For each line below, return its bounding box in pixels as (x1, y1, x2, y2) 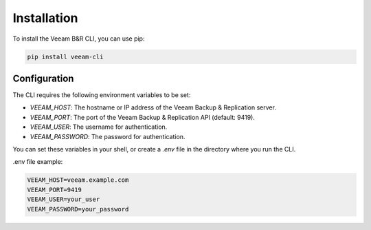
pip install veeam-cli (27, 52, 104, 61)
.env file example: (12, 158, 63, 166)
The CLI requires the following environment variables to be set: (12, 91, 191, 99)
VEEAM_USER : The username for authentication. (30, 123, 168, 131)
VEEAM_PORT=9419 (27, 186, 82, 194)
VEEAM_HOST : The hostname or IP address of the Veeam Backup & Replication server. (30, 103, 276, 112)
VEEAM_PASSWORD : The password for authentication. (30, 132, 185, 140)
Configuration (12, 72, 74, 84)
